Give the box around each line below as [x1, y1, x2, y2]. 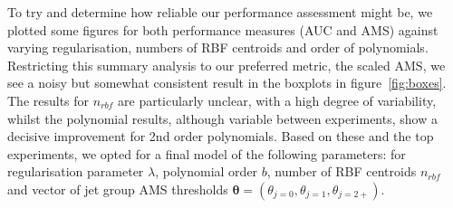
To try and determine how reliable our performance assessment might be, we [7, 3, 433, 21]
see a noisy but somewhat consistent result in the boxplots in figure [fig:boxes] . [7, 73, 447, 92]
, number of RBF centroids [266, 162, 417, 181]
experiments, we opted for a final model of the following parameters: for [7, 144, 406, 163]
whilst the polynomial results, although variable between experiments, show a [7, 109, 438, 128]
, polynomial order [155, 162, 258, 181]
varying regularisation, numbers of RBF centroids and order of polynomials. [7, 38, 429, 57]
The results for [7, 90, 90, 109]
